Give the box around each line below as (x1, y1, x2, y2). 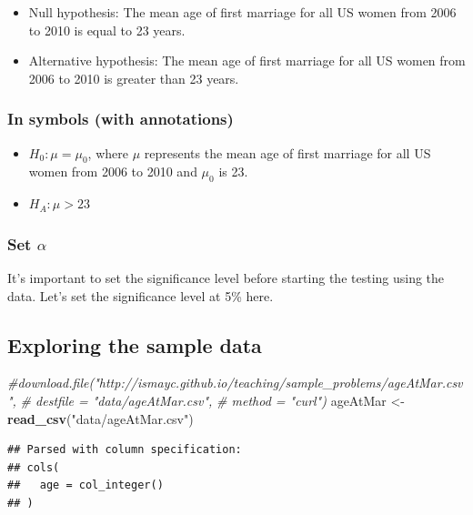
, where (87, 143, 128, 162)
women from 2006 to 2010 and (28, 162, 197, 181)
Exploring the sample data (7, 330, 262, 358)
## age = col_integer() (7, 479, 164, 492)
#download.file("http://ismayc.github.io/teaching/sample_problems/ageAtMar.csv (7, 373, 463, 392)
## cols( (7, 460, 60, 474)
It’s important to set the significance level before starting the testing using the (7, 268, 445, 287)
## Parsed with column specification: (7, 443, 242, 457)
